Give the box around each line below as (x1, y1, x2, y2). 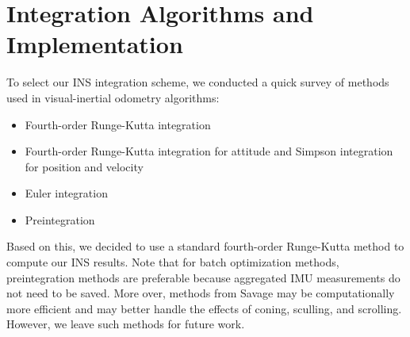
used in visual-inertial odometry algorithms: (6, 89, 220, 105)
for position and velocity (25, 158, 144, 174)
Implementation (6, 28, 183, 60)
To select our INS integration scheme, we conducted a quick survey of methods (6, 74, 389, 90)
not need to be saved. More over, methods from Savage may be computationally (6, 285, 395, 301)
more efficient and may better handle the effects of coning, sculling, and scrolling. (6, 300, 402, 316)
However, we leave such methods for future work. (6, 316, 245, 332)
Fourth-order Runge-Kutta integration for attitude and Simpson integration (25, 143, 393, 159)
